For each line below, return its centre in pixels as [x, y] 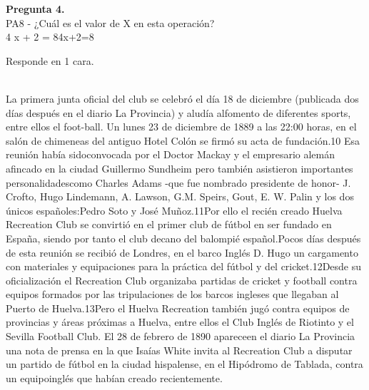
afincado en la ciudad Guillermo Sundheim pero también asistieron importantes [180, 168]
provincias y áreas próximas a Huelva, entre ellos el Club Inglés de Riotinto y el [180, 322]
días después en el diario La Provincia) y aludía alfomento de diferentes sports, [178, 112]
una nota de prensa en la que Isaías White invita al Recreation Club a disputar [179, 350]
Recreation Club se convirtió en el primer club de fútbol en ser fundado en [169, 224]
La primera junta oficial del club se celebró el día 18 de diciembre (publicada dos [182, 98]
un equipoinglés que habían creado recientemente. [114, 378]
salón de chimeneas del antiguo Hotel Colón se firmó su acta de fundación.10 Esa [183, 140]
